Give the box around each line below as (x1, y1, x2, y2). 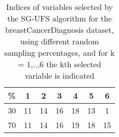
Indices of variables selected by (6, 1, 113, 12)
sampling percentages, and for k (4, 47, 115, 58)
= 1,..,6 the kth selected (18, 58, 101, 70)
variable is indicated (24, 70, 95, 81)
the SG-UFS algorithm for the (7, 12, 112, 24)
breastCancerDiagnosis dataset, (5, 24, 114, 35)
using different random (20, 35, 99, 47)
